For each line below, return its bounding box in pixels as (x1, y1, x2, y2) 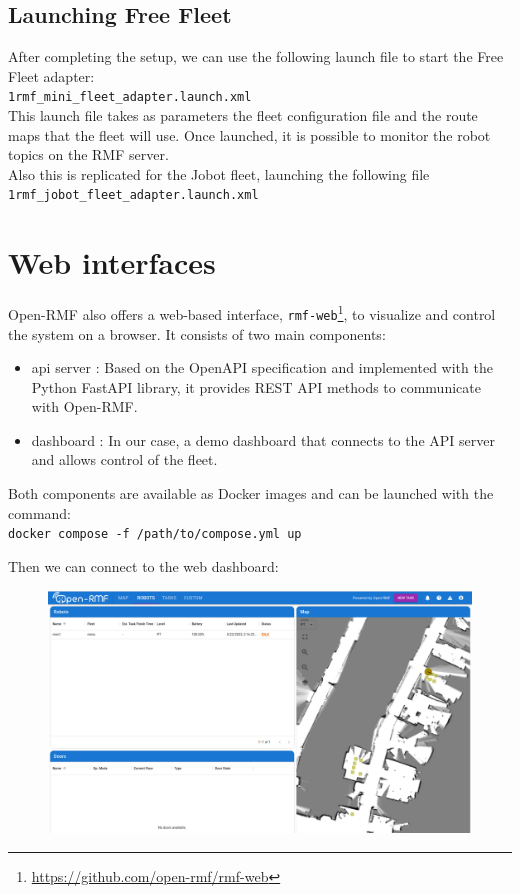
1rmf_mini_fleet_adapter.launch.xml (8, 90, 252, 105)
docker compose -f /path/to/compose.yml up (8, 527, 302, 542)
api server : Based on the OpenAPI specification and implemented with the (31, 357, 493, 378)
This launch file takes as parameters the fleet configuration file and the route (8, 105, 478, 126)
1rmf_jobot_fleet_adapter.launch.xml (8, 188, 259, 203)
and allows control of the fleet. (31, 449, 218, 470)
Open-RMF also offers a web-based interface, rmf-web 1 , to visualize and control (8, 301, 496, 324)
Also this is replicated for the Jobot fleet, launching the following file (8, 163, 430, 184)
